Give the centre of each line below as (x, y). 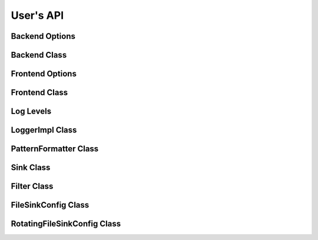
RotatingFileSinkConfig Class (66, 224)
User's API (37, 15)
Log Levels (31, 111)
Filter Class (32, 186)
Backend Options (43, 36)
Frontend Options (44, 74)
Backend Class (39, 55)
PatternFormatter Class (55, 149)
